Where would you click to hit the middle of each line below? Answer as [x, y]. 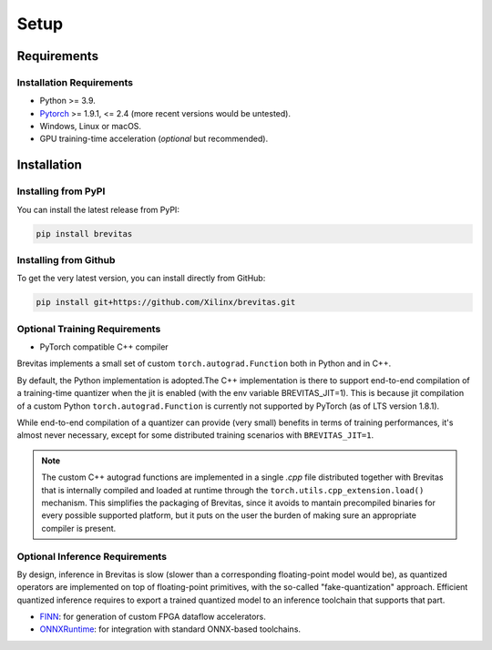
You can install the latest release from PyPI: [98, 209]
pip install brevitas [84, 234]
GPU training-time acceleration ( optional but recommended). [154, 139]
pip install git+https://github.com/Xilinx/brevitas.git [166, 302]
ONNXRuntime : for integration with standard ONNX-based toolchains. [170, 629]
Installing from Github [66, 259]
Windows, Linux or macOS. [90, 127]
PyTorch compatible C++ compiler [104, 347]
